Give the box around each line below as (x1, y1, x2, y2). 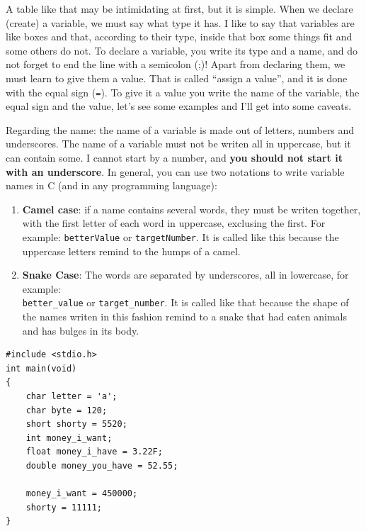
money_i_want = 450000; (25, 488, 138, 499)
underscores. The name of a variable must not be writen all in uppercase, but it (6, 136, 351, 151)
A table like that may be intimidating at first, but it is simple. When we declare (6, 1, 353, 16)
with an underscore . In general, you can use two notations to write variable (6, 164, 345, 179)
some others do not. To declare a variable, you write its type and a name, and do (6, 43, 358, 57)
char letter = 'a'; (25, 391, 118, 402)
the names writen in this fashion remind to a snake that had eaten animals (22, 309, 347, 324)
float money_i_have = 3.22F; (25, 447, 163, 457)
